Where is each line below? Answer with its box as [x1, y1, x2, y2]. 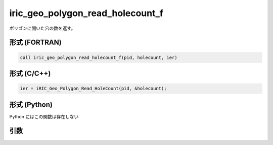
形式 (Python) [9, 100, 53, 109]
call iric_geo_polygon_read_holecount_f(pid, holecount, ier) [20, 54, 177, 60]
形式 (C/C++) [9, 69, 51, 78]
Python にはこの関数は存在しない [9, 113, 79, 119]
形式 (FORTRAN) [9, 38, 62, 47]
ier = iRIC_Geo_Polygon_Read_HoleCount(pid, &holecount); [20, 86, 167, 92]
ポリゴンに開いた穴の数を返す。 [9, 25, 76, 31]
